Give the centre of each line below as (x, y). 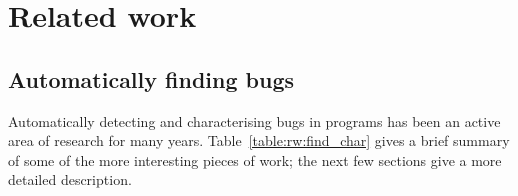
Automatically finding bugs (151, 78)
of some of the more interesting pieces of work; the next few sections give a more (255, 159)
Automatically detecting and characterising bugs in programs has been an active (254, 120)
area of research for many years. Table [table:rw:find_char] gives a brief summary (259, 140)
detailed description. (70, 179)
